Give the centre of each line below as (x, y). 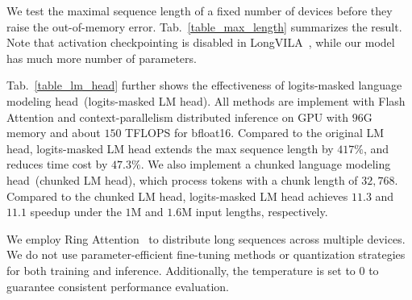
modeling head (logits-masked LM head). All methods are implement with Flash (206, 100)
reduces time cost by (57, 164)
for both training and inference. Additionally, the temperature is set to (181, 270)
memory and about (54, 133)
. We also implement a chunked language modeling (266, 164)
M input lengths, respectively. (255, 212)
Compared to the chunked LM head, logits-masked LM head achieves (177, 196)
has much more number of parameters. (102, 58)
